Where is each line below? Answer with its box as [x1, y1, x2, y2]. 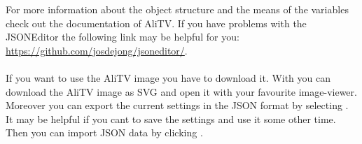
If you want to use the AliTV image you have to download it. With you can [6, 70, 331, 85]
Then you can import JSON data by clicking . [6, 125, 203, 140]
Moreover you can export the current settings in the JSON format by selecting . [6, 98, 349, 113]
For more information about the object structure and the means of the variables [6, 2, 349, 16]
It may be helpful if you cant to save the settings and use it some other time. [6, 111, 336, 126]
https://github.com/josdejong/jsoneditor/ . [6, 43, 188, 57]
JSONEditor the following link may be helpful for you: [6, 29, 239, 44]
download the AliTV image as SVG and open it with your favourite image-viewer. [6, 84, 357, 99]
